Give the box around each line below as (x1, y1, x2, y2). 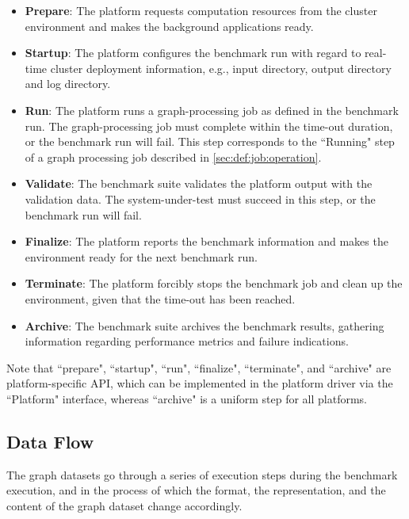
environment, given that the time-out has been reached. (25, 290, 296, 307)
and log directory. (25, 75, 111, 92)
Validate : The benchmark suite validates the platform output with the (25, 175, 373, 192)
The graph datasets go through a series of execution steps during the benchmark (6, 466, 398, 483)
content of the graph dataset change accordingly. (6, 497, 243, 513)
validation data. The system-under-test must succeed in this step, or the (25, 190, 376, 207)
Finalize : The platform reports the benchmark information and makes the (25, 233, 388, 250)
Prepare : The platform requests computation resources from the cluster (25, 2, 377, 18)
